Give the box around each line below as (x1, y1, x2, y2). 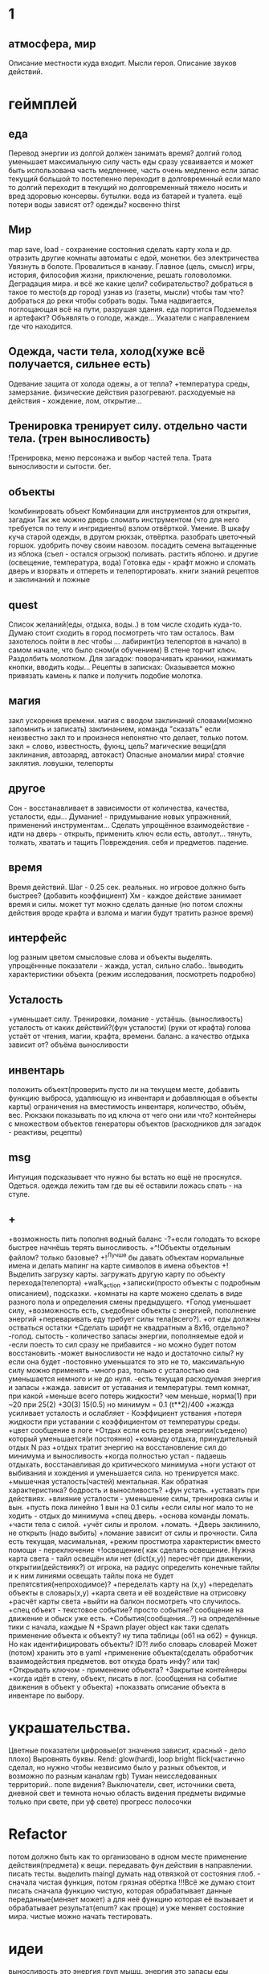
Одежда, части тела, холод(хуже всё (8, 345, 206, 358)
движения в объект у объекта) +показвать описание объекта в (8, 1682, 226, 1692)
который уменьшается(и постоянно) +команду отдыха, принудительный (8, 1434, 258, 1444)
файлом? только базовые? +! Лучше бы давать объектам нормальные (8, 1251, 245, 1262)
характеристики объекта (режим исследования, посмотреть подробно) (8, 970, 256, 979)
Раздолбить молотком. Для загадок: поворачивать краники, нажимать (8, 654, 253, 664)
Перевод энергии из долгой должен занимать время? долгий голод (8, 148, 243, 158)
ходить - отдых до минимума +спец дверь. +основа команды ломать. (8, 1511, 250, 1521)
